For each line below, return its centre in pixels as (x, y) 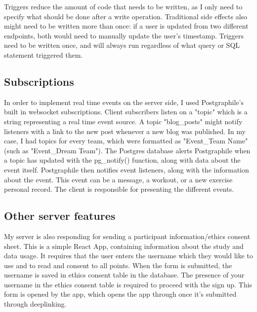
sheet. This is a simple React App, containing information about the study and (124, 246)
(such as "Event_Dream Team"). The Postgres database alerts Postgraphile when (127, 150)
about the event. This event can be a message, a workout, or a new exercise (118, 179)
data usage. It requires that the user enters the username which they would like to (128, 256)
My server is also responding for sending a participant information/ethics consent (127, 236)
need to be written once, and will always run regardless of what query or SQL (122, 45)
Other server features (60, 216)
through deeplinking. (35, 304)
